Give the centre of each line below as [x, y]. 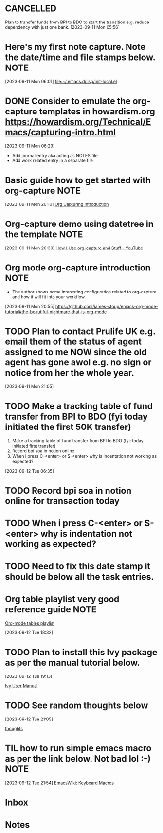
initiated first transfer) [34, 446]
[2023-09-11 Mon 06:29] [30, 146]
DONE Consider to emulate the [68, 101]
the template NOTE [44, 234]
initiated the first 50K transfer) [68, 427]
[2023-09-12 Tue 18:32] [29, 632]
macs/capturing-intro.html [60, 132]
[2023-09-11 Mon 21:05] [29, 386]
